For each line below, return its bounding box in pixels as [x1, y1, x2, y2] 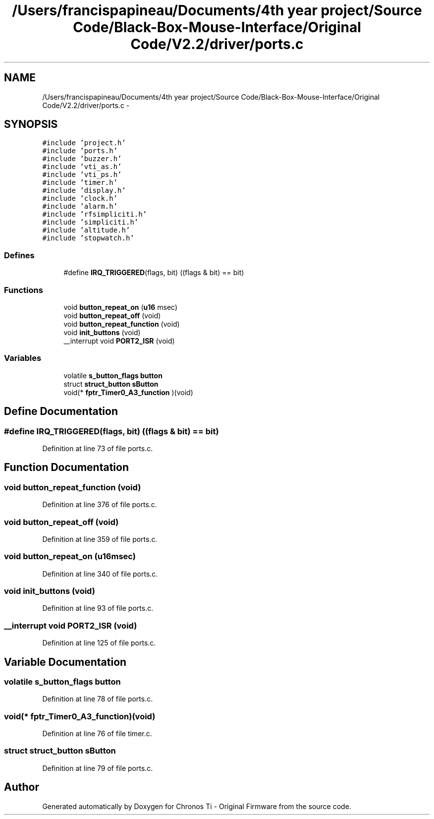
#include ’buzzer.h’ [42, 155, 122, 163]
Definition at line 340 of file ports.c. [42, 569, 158, 578]
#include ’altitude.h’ [42, 226, 130, 234]
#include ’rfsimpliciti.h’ [42, 210, 147, 219]
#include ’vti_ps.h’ [42, 171, 122, 179]
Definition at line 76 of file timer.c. [42, 729, 152, 738]
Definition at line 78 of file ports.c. [42, 695, 153, 703]
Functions [4, 285, 43, 295]
